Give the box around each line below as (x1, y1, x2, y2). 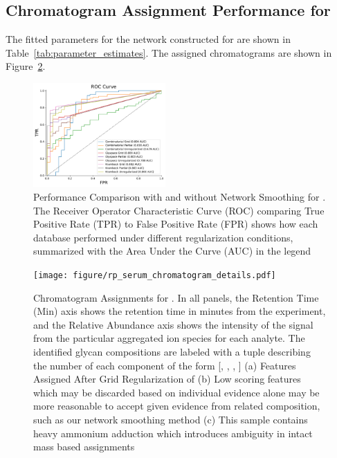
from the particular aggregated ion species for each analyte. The (33, 331, 305, 345)
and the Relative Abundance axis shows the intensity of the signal (33, 317, 313, 331)
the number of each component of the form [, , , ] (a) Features (33, 358, 296, 372)
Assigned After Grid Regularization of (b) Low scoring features (33, 372, 301, 386)
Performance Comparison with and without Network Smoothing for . (33, 189, 326, 203)
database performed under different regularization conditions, (33, 230, 293, 244)
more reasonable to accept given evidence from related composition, (33, 399, 320, 413)
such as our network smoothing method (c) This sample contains (33, 412, 308, 426)
